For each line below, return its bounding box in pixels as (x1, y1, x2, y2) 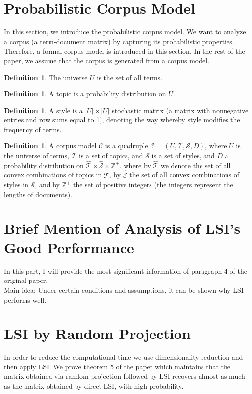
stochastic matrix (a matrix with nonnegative (112, 105, 249, 115)
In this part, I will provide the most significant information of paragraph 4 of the (4, 265, 247, 276)
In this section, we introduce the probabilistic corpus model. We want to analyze (4, 27, 246, 37)
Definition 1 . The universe (4, 72, 88, 82)
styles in (4, 179, 28, 190)
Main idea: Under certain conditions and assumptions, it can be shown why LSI (4, 284, 244, 295)
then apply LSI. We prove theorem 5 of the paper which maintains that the (4, 361, 231, 371)
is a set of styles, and (151, 150, 215, 161)
